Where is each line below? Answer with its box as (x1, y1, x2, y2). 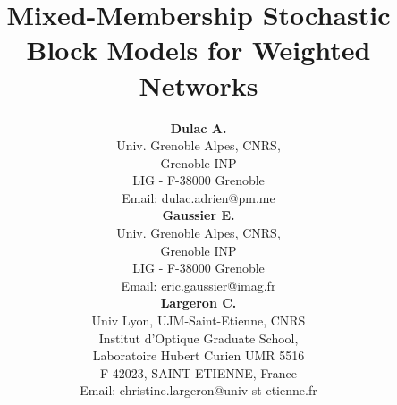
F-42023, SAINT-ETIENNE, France (100, 363, 297, 382)
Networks (139, 66, 258, 103)
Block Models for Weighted (26, 31, 371, 68)
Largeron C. (160, 293, 237, 312)
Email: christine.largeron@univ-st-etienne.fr (80, 381, 317, 400)
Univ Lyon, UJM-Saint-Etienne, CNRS (91, 311, 306, 330)
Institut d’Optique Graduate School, (98, 328, 299, 347)
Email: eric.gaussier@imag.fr (121, 275, 276, 294)
